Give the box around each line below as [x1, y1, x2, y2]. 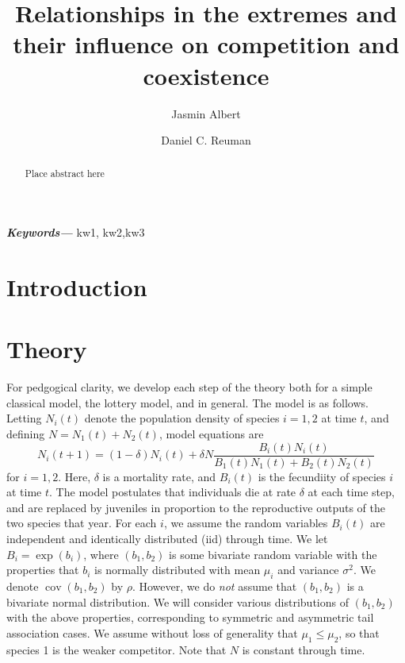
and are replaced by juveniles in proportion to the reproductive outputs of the [6, 499, 386, 515]
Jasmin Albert [171, 105, 241, 121]
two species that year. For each [6, 515, 157, 531]
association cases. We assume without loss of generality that [6, 624, 298, 641]
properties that [6, 561, 79, 578]
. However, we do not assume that [132, 578, 297, 595]
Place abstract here [25, 167, 105, 180]
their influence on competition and [13, 28, 399, 60]
